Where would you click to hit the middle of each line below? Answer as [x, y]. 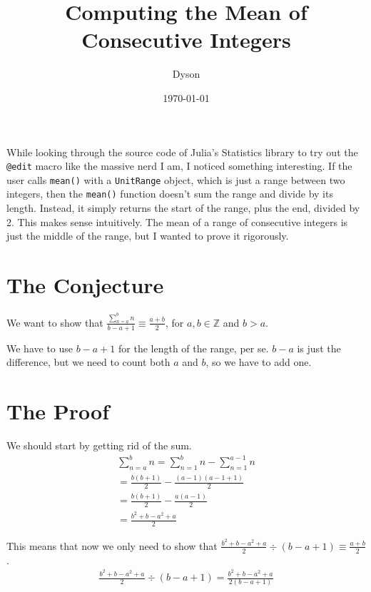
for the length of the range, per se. [194, 348]
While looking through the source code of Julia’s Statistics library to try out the [182, 152]
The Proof [58, 411]
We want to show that [55, 322]
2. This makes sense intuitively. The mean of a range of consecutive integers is [177, 221]
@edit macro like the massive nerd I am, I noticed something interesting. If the [179, 166]
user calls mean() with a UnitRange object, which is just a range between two [176, 179]
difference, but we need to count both [88, 362]
